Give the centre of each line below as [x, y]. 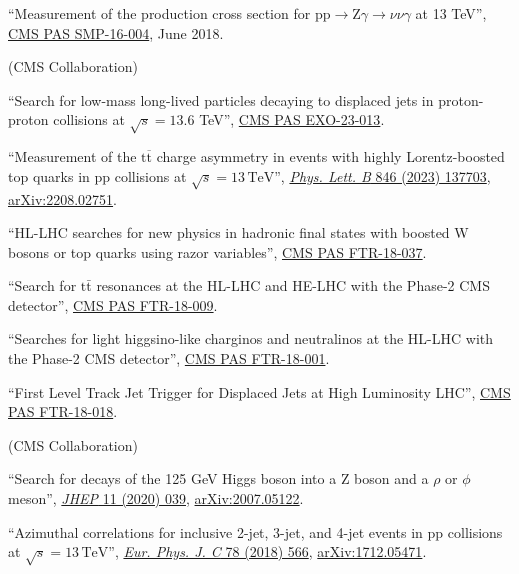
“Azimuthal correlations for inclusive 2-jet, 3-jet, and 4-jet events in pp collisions [255, 531]
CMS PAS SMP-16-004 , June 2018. [116, 32]
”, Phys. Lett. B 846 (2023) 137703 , [382, 175]
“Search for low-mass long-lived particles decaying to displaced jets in [221, 99]
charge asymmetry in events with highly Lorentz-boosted [330, 156]
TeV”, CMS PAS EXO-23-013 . [292, 119]
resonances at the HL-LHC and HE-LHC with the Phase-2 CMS [293, 285]
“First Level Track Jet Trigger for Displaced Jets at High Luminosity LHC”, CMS [259, 391]
